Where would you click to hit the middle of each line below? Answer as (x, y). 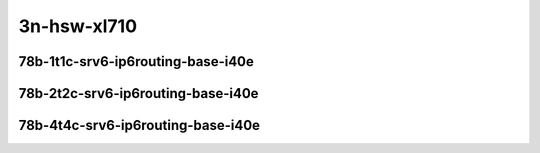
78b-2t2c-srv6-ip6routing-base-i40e (138, 93)
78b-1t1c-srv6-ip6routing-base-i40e (136, 61)
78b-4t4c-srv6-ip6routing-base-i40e (139, 125)
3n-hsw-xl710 (78, 26)
